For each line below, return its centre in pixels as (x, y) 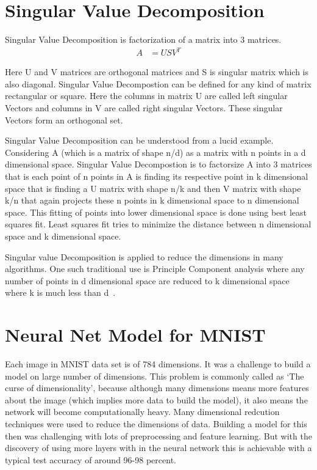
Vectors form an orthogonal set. (64, 119)
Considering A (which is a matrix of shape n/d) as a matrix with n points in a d (155, 152)
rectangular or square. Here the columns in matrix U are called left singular (146, 96)
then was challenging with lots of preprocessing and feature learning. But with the (158, 435)
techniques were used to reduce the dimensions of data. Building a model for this (156, 424)
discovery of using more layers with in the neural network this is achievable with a (158, 448)
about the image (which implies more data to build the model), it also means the (156, 399)
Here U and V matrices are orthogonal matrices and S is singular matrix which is (157, 72)
